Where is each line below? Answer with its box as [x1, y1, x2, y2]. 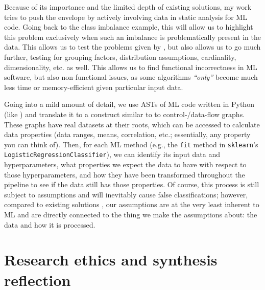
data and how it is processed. [4, 219, 95, 230]
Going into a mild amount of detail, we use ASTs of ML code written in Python [4, 99, 254, 109]
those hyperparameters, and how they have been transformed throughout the [4, 169, 245, 180]
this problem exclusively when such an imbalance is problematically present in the [4, 31, 261, 42]
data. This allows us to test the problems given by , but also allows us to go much [4, 41, 261, 52]
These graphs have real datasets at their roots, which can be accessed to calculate [4, 119, 260, 129]
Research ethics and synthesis [4, 249, 218, 270]
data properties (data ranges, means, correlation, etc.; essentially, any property [4, 129, 251, 140]
